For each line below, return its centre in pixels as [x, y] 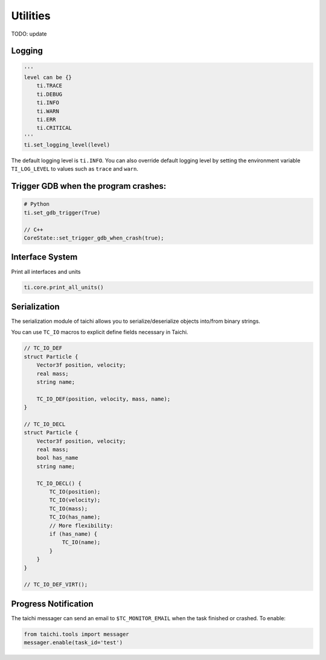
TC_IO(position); [75, 492]
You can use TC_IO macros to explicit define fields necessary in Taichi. [100, 332]
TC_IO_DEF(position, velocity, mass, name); [104, 399]
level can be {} [48, 77]
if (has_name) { [73, 534]
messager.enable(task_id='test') [73, 643]
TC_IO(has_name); [75, 517]
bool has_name [57, 458]
